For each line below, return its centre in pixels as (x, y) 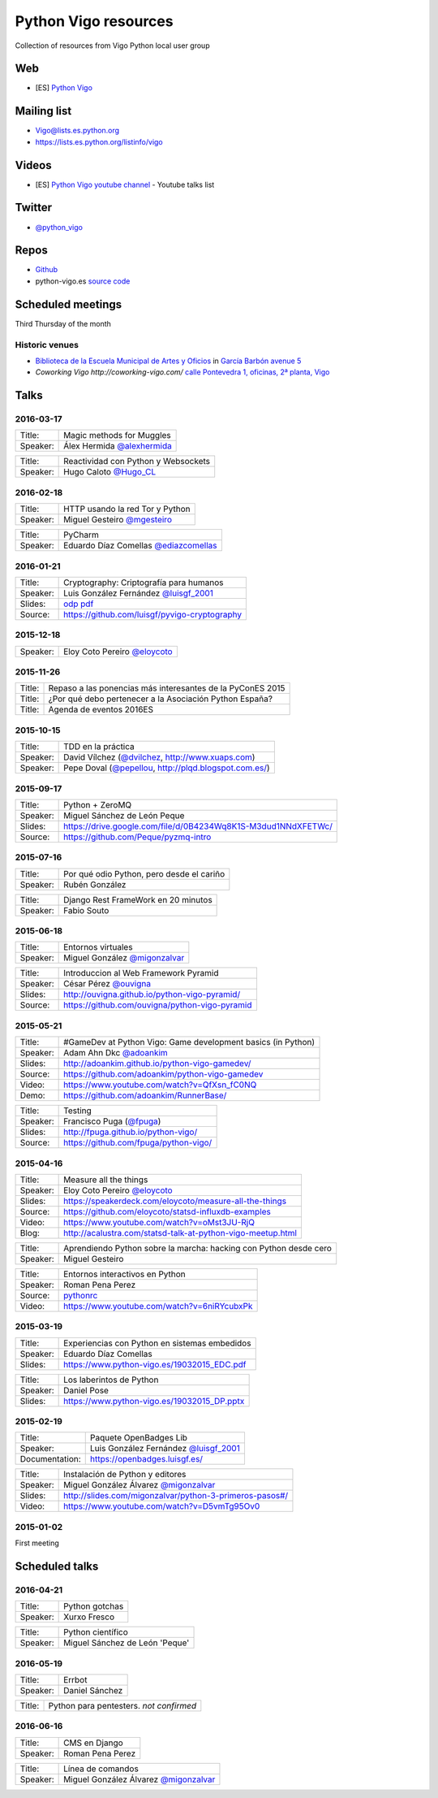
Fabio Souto (86, 910)
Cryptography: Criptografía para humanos (144, 583)
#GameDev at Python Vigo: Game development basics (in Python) (189, 1042)
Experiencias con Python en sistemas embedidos (157, 1343)
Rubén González (95, 884)
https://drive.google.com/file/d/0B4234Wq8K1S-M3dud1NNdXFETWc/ (198, 826)
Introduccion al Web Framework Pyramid (141, 973)
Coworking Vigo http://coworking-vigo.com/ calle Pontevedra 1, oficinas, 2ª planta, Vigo (182, 372)
